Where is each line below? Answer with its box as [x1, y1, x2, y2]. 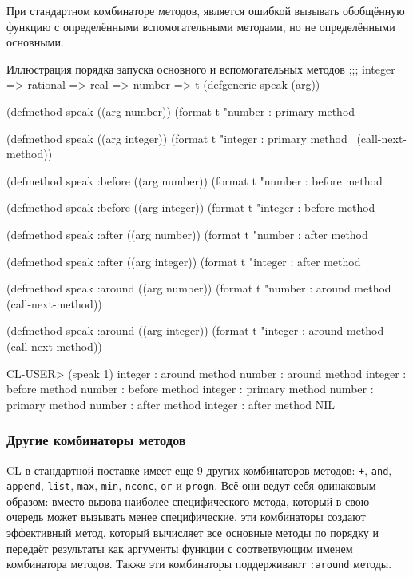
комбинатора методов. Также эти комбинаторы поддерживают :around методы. [6, 555, 392, 572]
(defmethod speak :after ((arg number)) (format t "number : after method [6, 225, 368, 242]
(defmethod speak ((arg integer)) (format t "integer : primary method [6, 129, 347, 146]
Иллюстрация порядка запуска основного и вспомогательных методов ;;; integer [6, 60, 395, 77]
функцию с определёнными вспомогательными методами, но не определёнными [6, 18, 395, 34]
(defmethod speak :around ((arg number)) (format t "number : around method [6, 280, 391, 296]
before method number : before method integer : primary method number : [6, 380, 374, 397]
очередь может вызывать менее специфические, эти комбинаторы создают [6, 508, 366, 525]
